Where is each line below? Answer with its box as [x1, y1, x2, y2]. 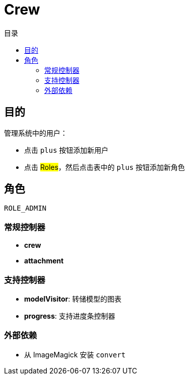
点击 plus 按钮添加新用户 [24, 145, 109, 154]
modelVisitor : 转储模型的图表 [24, 294, 122, 303]
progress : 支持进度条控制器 [24, 311, 115, 320]
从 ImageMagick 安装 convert [24, 350, 126, 359]
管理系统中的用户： [4, 128, 67, 137]
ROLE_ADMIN [4, 204, 47, 213]
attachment [24, 256, 64, 265]
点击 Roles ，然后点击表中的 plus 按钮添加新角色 [24, 162, 185, 171]
